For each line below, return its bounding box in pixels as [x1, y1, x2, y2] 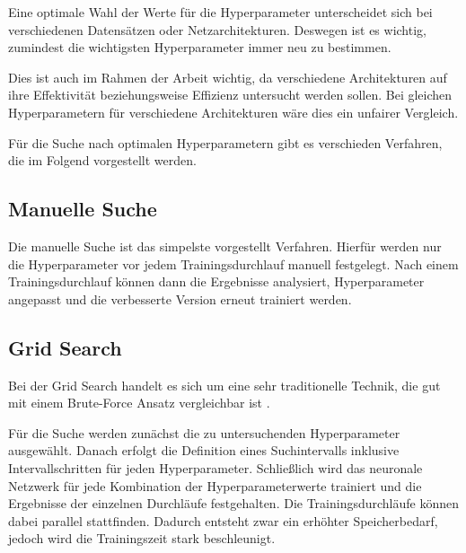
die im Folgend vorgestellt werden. [8, 151, 197, 170]
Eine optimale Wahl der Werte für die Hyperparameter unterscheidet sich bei [8, 3, 433, 21]
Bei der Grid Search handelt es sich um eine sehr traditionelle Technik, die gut [8, 375, 441, 394]
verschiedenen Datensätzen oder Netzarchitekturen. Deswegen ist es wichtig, [8, 20, 426, 39]
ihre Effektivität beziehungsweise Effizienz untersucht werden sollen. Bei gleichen [8, 85, 453, 104]
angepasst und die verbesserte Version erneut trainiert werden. [8, 289, 352, 308]
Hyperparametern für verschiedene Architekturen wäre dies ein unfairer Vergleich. [8, 102, 459, 121]
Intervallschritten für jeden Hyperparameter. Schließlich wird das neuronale [8, 458, 423, 477]
